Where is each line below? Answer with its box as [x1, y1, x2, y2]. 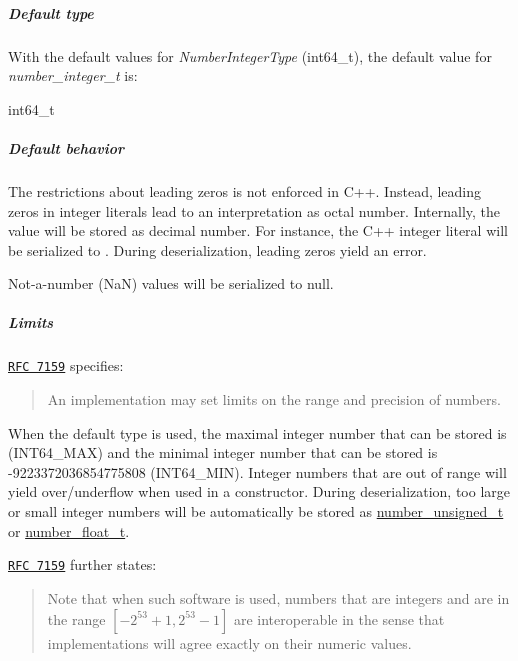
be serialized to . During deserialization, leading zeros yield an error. [8, 239, 427, 260]
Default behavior [8, 137, 124, 158]
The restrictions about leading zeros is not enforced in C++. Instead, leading [8, 180, 482, 201]
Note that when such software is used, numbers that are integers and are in [47, 587, 510, 608]
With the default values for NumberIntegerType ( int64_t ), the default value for [8, 45, 492, 66]
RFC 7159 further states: [8, 554, 157, 575]
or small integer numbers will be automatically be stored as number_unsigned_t [8, 501, 504, 522]
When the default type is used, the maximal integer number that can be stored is [8, 422, 507, 443]
